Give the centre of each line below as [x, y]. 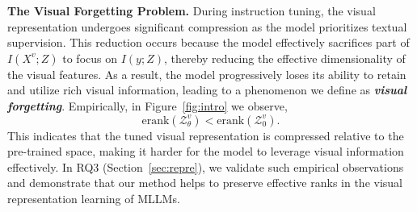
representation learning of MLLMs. [94, 198]
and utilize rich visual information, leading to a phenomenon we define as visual [207, 90]
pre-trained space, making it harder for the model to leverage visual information [206, 151]
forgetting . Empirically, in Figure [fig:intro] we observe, [147, 105]
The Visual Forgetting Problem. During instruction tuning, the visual [192, 10]
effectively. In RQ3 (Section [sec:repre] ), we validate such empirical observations [206, 166]
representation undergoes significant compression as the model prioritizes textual [207, 26]
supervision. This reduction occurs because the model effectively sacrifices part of [208, 42]
